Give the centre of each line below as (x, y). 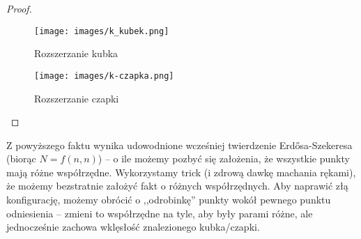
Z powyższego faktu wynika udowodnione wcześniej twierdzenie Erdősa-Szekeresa (179, 145)
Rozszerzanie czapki (77, 98)
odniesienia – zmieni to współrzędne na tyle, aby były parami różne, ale (160, 213)
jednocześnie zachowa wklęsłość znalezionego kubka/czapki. (133, 227)
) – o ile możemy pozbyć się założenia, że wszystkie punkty (224, 159)
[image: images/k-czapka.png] (104, 76)
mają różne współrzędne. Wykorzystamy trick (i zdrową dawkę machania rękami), (181, 172)
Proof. (19, 8)
